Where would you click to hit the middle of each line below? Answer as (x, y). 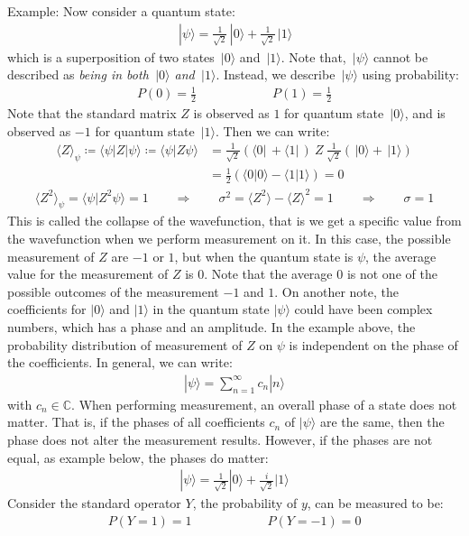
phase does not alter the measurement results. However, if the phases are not (220, 439)
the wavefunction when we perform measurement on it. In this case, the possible (229, 239)
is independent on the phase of (373, 344)
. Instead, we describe (276, 74)
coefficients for (47, 309)
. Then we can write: (272, 130)
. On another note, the (337, 291)
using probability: (411, 74)
